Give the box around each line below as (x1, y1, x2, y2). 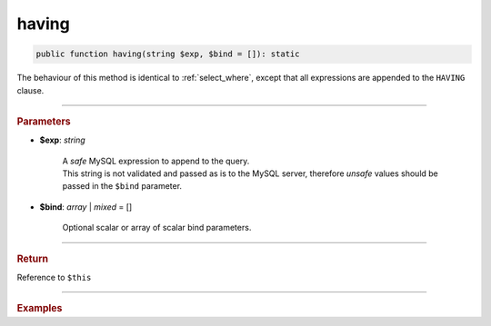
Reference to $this (16, 272, 92, 282)
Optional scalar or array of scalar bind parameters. (62, 222, 252, 233)
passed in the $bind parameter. (62, 181, 182, 192)
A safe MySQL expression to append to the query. (62, 155, 250, 166)
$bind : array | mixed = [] (39, 201, 133, 212)
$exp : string (39, 134, 85, 145)
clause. (16, 84, 45, 95)
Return (16, 252, 49, 265)
